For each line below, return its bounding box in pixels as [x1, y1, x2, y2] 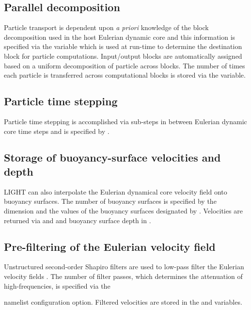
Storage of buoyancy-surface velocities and [4, 149, 221, 164]
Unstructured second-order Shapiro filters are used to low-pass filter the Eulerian [4, 261, 244, 272]
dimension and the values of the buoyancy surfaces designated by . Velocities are [4, 205, 243, 215]
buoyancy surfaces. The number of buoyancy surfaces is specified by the [4, 196, 217, 206]
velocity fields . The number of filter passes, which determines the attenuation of [4, 271, 243, 281]
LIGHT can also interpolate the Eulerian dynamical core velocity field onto [4, 186, 227, 196]
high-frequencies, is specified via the [4, 280, 110, 291]
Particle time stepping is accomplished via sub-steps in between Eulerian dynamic [4, 116, 247, 126]
